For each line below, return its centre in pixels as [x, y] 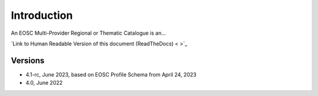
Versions [28, 60]
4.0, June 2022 [44, 83]
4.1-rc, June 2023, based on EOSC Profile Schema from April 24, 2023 [111, 74]
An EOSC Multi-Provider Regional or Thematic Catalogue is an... [88, 33]
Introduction [42, 15]
